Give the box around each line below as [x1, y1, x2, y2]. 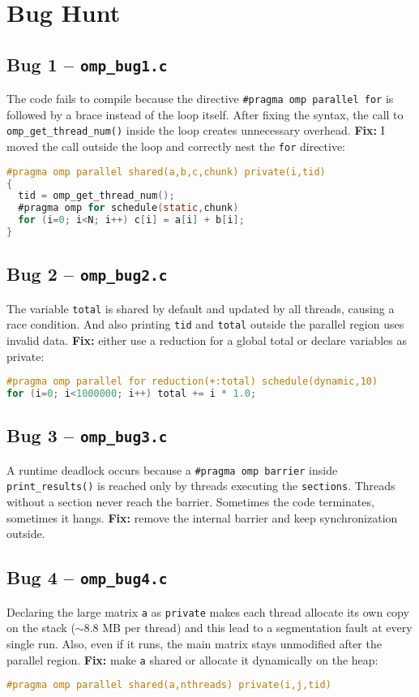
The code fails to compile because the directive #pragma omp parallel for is [6, 90, 394, 107]
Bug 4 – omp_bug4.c [6, 565, 168, 590]
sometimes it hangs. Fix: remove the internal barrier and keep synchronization [6, 509, 398, 526]
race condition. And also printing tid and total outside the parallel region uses [6, 316, 404, 333]
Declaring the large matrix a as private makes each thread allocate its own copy [6, 603, 409, 620]
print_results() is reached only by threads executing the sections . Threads [6, 477, 395, 494]
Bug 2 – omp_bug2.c [6, 261, 168, 286]
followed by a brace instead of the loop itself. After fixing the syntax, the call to [6, 105, 404, 123]
